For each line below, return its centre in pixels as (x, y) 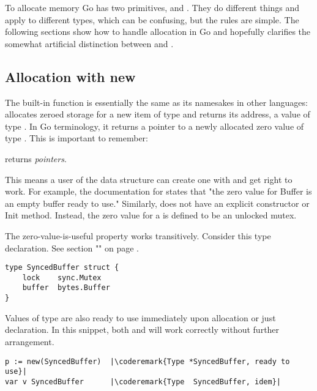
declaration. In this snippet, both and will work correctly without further (142, 330)
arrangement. (30, 341)
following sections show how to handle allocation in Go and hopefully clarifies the (158, 32)
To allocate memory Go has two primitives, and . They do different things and (152, 7)
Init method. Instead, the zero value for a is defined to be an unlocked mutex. (151, 215)
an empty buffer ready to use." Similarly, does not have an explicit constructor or (157, 203)
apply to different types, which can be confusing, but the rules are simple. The (152, 19)
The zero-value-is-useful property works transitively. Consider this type (138, 235)
